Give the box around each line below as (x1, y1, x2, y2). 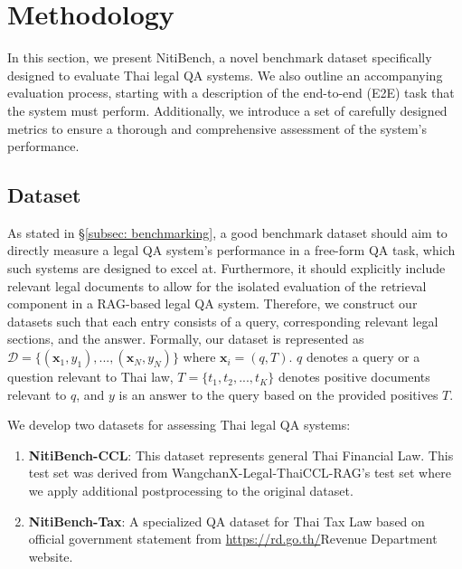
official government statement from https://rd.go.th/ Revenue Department (28, 529, 438, 548)
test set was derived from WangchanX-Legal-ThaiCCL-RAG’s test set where (28, 463, 451, 482)
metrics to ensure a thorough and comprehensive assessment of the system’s (7, 119, 428, 138)
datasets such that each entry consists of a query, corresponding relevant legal (7, 311, 438, 330)
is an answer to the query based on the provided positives (118, 384, 438, 403)
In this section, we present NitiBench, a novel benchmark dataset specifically (7, 48, 432, 67)
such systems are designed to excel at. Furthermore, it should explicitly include (7, 259, 446, 278)
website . (28, 546, 73, 565)
